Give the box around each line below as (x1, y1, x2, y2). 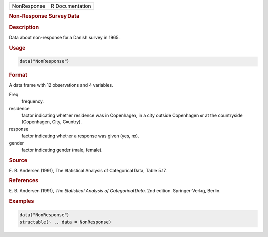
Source (9, 157, 28, 164)
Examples (9, 197, 34, 204)
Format (9, 72, 27, 79)
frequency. (21, 98, 44, 104)
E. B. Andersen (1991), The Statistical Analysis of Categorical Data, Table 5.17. (9, 167, 167, 173)
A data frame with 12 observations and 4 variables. (9, 82, 114, 88)
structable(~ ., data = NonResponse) (19, 219, 112, 225)
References (9, 177, 39, 184)
